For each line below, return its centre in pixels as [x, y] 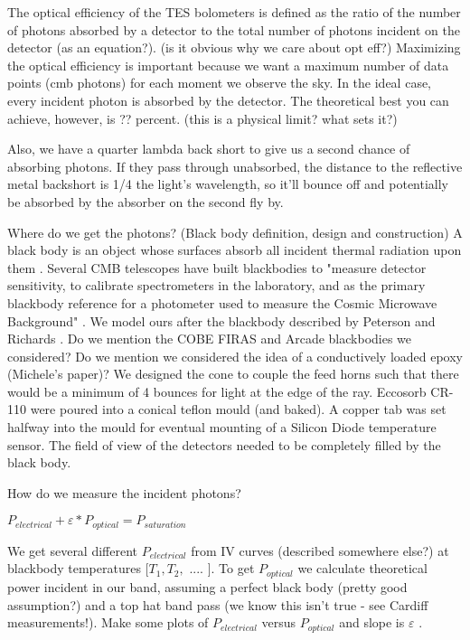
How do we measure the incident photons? [124, 492]
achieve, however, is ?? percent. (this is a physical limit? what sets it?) [202, 118]
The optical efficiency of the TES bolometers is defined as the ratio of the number [234, 12]
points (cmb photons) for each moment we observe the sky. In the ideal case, [220, 83]
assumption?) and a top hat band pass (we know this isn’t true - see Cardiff [218, 604]
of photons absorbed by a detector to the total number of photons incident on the [234, 29]
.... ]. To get [222, 568]
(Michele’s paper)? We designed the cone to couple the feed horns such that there [233, 374]
